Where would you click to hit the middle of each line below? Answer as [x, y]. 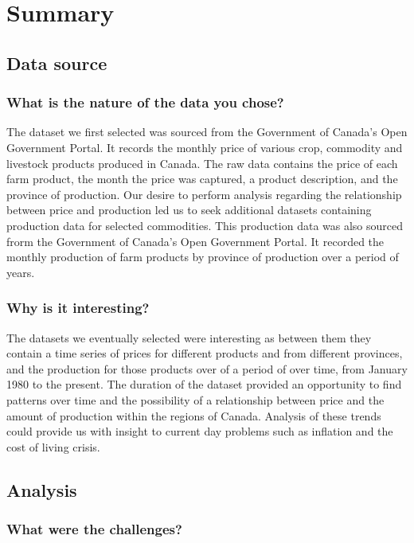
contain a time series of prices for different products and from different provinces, [205, 353]
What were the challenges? [94, 528]
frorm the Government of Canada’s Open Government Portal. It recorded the [195, 241]
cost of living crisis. [53, 446]
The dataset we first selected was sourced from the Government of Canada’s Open [207, 132]
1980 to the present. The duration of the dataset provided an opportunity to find [204, 384]
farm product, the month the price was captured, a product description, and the [202, 179]
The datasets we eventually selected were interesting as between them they [189, 337]
